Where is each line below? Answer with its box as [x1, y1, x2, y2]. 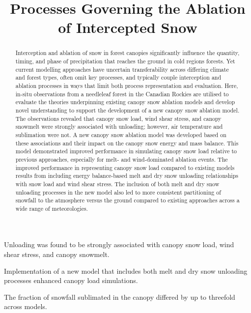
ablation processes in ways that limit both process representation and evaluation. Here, [15, 81, 238, 89]
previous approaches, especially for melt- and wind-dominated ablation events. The [15, 155, 228, 163]
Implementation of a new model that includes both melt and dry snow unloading [4, 265, 248, 276]
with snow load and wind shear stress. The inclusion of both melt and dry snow [15, 179, 220, 188]
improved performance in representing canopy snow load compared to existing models [15, 163, 235, 171]
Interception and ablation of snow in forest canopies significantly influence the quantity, [15, 49, 240, 57]
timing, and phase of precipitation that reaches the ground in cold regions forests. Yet [15, 57, 235, 65]
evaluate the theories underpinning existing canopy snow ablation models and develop [15, 98, 235, 106]
